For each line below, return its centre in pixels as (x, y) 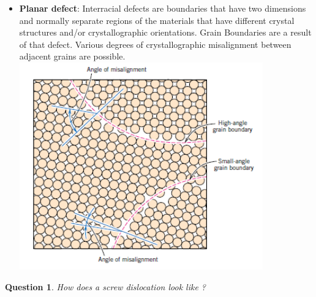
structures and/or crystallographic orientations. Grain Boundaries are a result (165, 32)
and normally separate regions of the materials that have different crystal (157, 20)
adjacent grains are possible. (72, 56)
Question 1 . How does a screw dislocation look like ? (106, 286)
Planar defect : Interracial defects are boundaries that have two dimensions (163, 8)
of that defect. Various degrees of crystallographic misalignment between (155, 44)
